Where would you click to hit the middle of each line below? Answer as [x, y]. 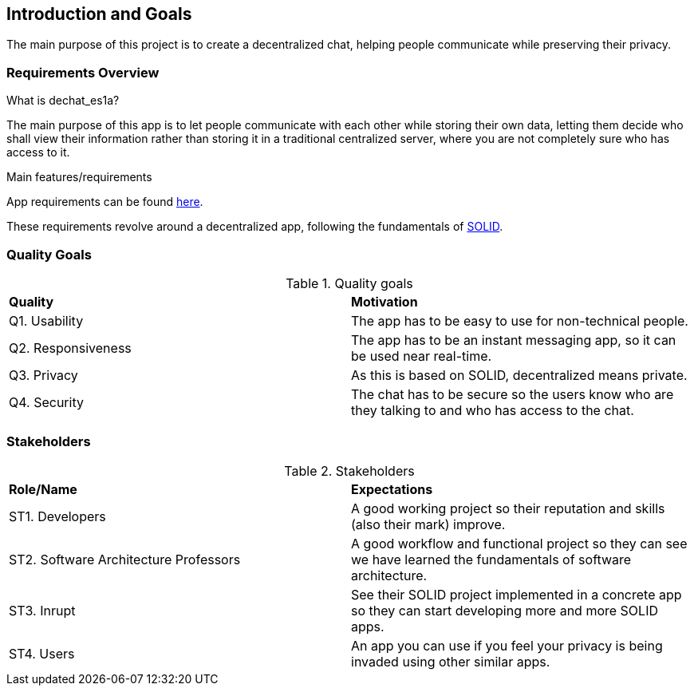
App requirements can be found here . [105, 202]
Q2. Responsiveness [70, 348]
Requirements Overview [83, 72]
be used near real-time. [422, 356]
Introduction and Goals [99, 14]
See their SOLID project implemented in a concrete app [517, 594]
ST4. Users [42, 653]
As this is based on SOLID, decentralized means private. [519, 375]
